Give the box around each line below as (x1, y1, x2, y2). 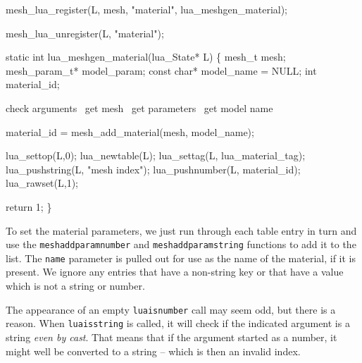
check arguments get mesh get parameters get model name (6, 100, 273, 115)
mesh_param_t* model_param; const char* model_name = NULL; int (6, 63, 317, 78)
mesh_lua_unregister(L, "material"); (6, 25, 164, 40)
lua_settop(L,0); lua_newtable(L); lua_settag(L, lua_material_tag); (6, 148, 306, 163)
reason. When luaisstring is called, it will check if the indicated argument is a (6, 316, 350, 331)
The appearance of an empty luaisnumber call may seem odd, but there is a (6, 302, 336, 316)
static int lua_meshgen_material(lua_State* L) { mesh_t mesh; (6, 49, 286, 64)
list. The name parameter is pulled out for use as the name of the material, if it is (6, 250, 356, 265)
